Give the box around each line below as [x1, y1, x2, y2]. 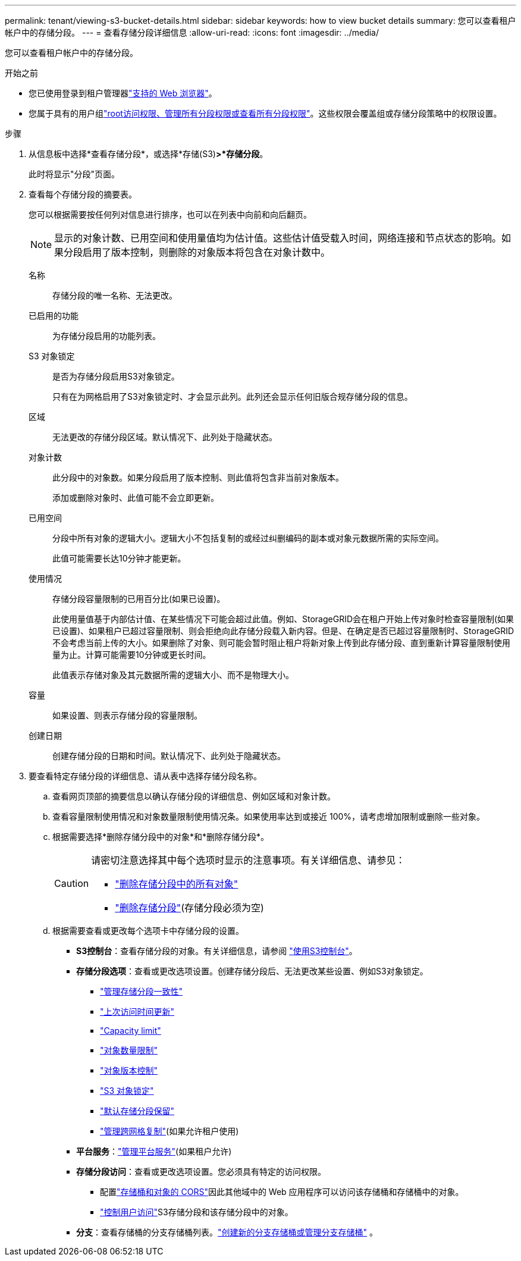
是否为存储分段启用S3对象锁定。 [52, 371, 180, 381]
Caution [54, 877, 89, 889]
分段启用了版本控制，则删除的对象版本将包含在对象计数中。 [64, 246, 331, 258]
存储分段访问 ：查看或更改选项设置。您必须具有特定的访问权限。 [76, 1166, 326, 1177]
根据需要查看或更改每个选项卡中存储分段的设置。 [52, 926, 244, 936]
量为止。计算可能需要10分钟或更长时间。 [52, 650, 211, 660]
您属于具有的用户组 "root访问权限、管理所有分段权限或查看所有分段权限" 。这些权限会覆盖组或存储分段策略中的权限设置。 [29, 108, 502, 118]
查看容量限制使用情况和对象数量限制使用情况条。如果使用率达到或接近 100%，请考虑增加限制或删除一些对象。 [52, 811, 485, 821]
